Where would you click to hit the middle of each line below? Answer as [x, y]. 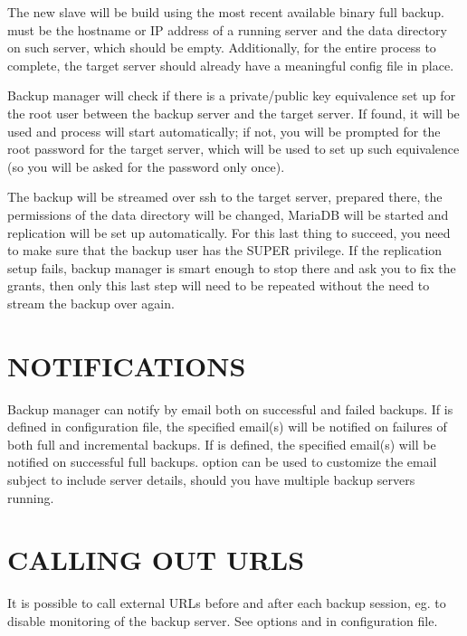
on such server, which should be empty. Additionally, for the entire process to [222, 47]
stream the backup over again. [91, 303]
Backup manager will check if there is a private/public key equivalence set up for [232, 95]
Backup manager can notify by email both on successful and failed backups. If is [230, 408]
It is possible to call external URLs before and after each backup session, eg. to [227, 603]
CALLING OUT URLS [156, 560]
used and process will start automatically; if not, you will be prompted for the [224, 131]
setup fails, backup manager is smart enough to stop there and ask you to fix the [232, 267]
